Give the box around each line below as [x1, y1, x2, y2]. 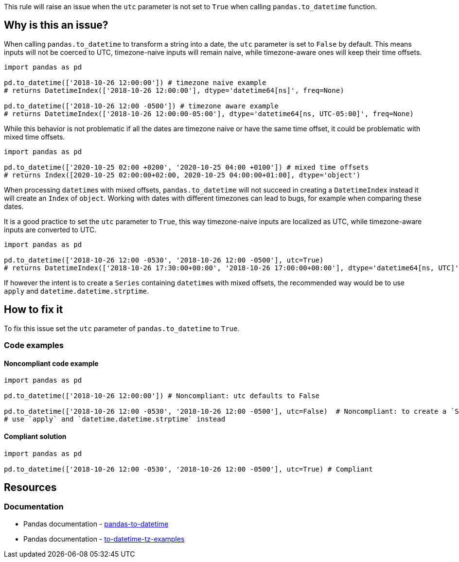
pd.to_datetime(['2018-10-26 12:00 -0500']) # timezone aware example [4, 102, 279, 110]
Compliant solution [4, 432, 67, 440]
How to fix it [4, 303, 63, 316]
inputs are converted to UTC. [4, 225, 97, 234]
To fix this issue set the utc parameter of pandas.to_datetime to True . [4, 324, 240, 333]
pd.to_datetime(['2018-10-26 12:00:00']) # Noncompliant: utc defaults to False [4, 392, 320, 400]
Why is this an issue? [4, 19, 108, 32]
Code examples [4, 340, 64, 351]
